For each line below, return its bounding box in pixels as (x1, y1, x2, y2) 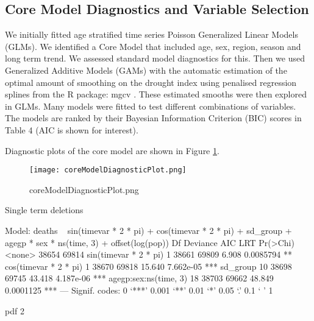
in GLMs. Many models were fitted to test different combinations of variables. (5, 99, 296, 112)
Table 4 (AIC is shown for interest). (5, 123, 138, 136)
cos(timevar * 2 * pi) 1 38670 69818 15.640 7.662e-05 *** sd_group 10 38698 (5, 259, 292, 272)
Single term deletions (5, 203, 84, 216)
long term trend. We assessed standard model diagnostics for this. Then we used (5, 52, 305, 65)
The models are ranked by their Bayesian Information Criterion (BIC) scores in (5, 111, 302, 124)
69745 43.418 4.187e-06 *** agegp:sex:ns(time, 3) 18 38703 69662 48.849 (5, 272, 274, 284)
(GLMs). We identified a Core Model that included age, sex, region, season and (5, 40, 301, 52)
